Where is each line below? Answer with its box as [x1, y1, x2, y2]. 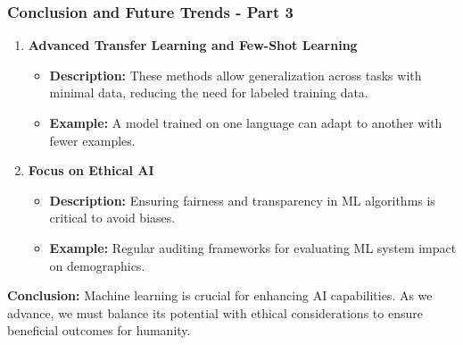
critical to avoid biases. [49, 208, 176, 227]
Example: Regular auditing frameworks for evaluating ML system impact [49, 238, 457, 257]
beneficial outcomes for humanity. [7, 321, 191, 340]
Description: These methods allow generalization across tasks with [49, 65, 422, 84]
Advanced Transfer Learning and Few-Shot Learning [28, 36, 358, 55]
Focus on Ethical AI [28, 161, 154, 180]
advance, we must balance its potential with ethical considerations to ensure [7, 303, 423, 322]
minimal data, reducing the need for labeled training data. [49, 83, 368, 102]
